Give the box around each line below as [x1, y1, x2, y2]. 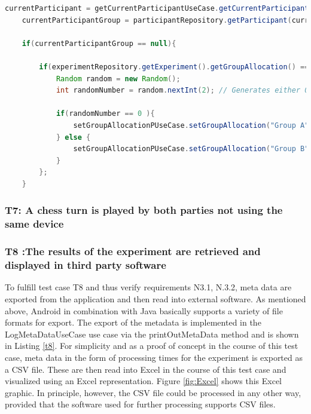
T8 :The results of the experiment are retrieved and [5, 244, 261, 259]
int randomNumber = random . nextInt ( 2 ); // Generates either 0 [56, 86, 309, 95]
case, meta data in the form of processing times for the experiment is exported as [5, 351, 303, 363]
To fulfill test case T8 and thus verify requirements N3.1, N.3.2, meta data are [5, 281, 292, 293]
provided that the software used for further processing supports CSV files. [5, 398, 276, 410]
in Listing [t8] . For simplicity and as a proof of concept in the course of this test [5, 339, 298, 352]
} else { [56, 133, 91, 142]
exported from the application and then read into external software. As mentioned [5, 293, 306, 305]
